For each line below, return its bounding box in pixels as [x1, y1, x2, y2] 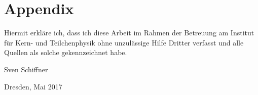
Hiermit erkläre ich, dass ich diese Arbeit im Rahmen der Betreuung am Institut [4, 27, 254, 38]
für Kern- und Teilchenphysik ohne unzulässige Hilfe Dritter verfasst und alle [4, 37, 244, 47]
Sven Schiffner [4, 64, 48, 74]
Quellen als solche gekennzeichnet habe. [4, 47, 127, 58]
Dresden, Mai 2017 [4, 81, 62, 91]
